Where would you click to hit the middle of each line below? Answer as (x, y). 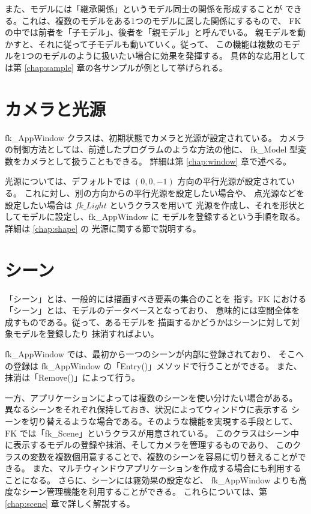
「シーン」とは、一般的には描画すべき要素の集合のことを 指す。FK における (156, 298)
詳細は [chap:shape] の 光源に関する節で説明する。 (103, 228)
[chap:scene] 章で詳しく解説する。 (70, 503)
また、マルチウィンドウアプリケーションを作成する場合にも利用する (167, 468)
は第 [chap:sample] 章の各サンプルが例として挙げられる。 (116, 67)
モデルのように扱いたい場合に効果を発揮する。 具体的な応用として (174, 56)
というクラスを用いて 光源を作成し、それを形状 (203, 204)
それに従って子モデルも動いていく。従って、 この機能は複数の (161, 44)
